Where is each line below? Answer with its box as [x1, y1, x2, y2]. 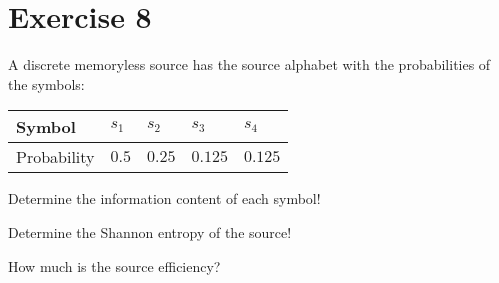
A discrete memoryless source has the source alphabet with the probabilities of [8, 54, 491, 75]
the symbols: [8, 73, 85, 94]
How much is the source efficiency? [8, 255, 221, 276]
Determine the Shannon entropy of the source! [8, 221, 292, 242]
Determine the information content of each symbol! [8, 188, 321, 209]
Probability [16, 145, 95, 169]
